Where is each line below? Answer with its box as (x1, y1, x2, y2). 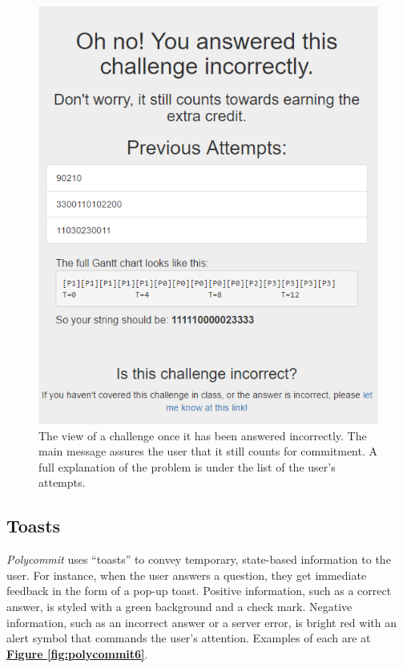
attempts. (38, 474, 86, 491)
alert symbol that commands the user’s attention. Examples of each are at (6, 630, 371, 646)
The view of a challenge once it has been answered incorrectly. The (38, 427, 367, 443)
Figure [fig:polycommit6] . (6, 645, 148, 662)
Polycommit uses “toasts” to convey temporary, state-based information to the (6, 551, 391, 568)
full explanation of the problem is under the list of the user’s (38, 458, 336, 475)
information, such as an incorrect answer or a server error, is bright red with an (6, 613, 397, 630)
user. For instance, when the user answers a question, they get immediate (6, 566, 367, 583)
